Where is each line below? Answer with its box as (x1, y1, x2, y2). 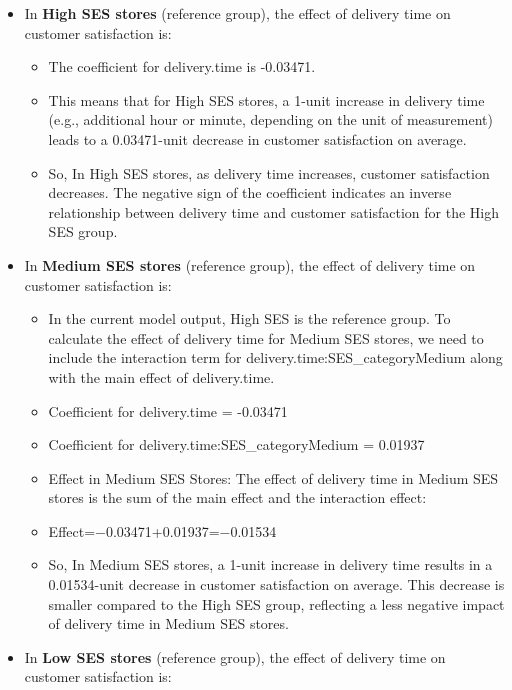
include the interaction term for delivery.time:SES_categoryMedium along (48, 347, 503, 368)
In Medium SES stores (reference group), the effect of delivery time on (24, 254, 476, 275)
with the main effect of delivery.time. (48, 366, 275, 387)
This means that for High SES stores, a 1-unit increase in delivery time (48, 89, 485, 110)
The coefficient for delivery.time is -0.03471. (48, 56, 316, 77)
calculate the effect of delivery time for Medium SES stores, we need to (48, 327, 484, 348)
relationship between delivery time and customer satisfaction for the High (48, 201, 499, 222)
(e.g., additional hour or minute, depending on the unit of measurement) (48, 109, 493, 130)
